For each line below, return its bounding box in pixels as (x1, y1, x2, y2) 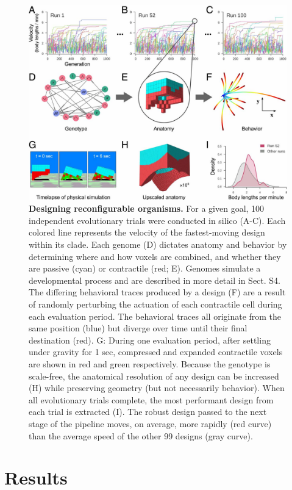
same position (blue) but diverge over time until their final (29, 322, 247, 334)
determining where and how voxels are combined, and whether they (29, 250, 281, 262)
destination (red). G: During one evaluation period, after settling (29, 333, 271, 346)
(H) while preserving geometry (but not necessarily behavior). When (29, 381, 285, 394)
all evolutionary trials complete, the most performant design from (29, 393, 274, 406)
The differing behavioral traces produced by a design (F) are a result (29, 286, 286, 298)
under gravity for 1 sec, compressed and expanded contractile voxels (29, 345, 283, 358)
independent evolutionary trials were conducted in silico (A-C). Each (29, 214, 286, 226)
